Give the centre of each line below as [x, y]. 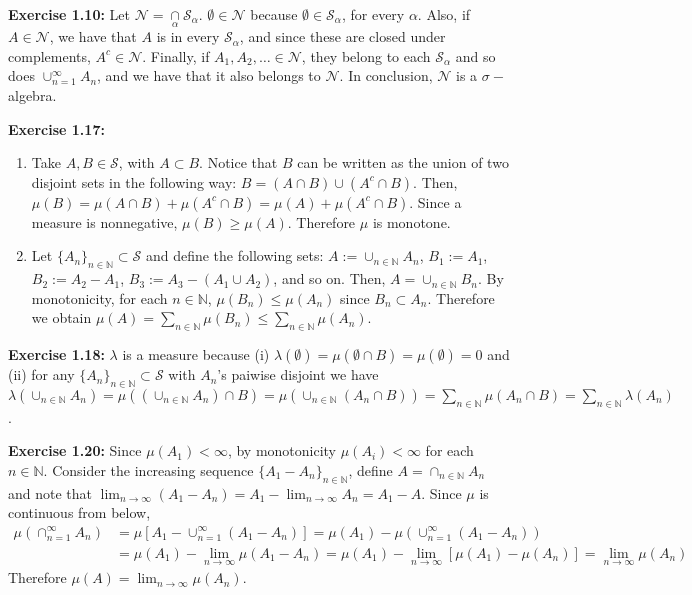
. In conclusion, [386, 75]
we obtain [61, 317]
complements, [49, 55]
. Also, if [444, 14]
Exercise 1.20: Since [75, 450]
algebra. [32, 95]
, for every [373, 14]
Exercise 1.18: [56, 354]
